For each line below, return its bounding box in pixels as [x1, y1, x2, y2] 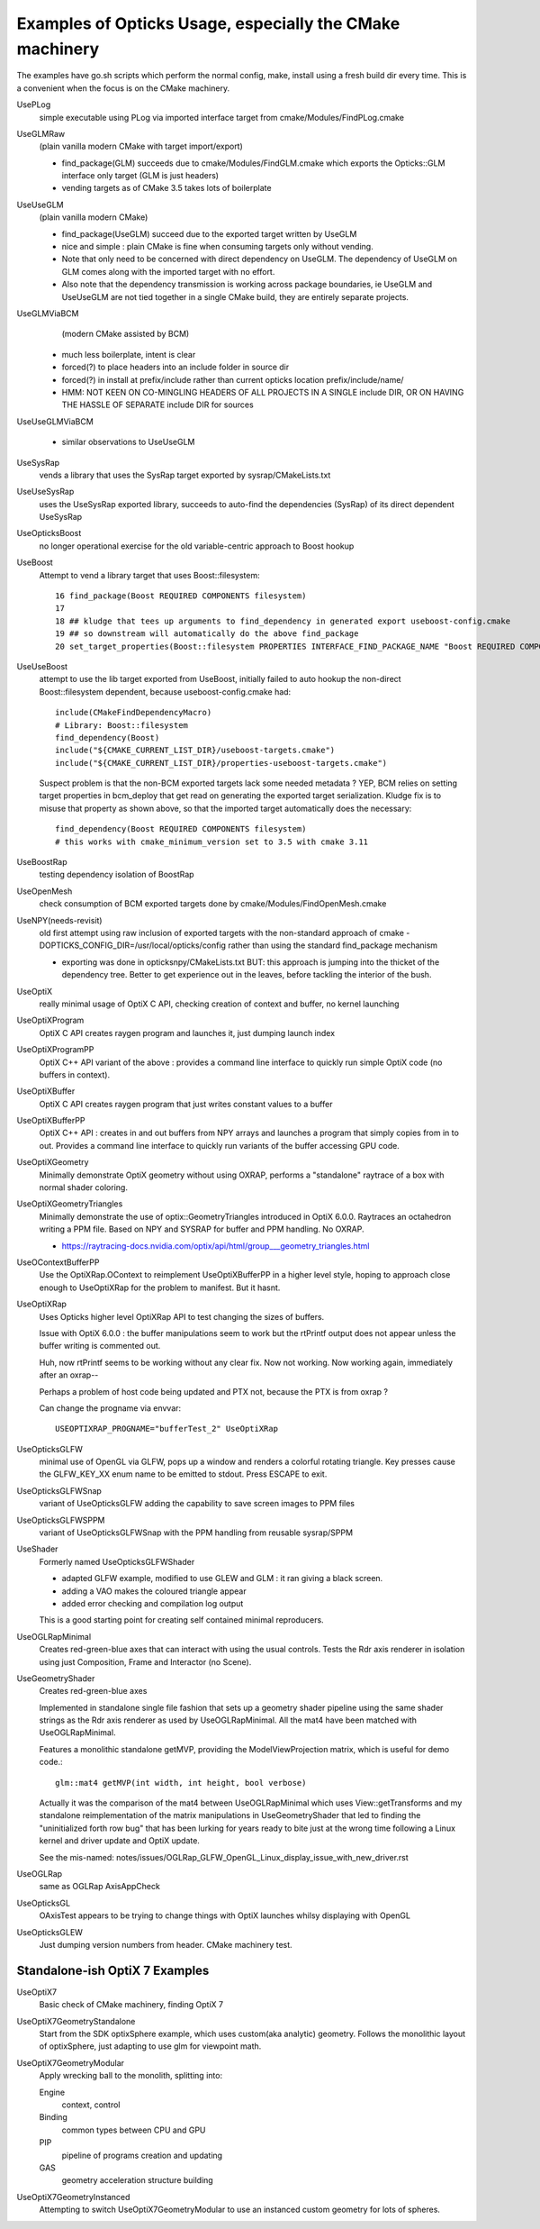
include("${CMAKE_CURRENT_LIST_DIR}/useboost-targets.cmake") [55, 745, 336, 756]
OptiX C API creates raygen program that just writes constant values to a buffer [39, 1098, 333, 1109]
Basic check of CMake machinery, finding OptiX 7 [39, 1999, 224, 2010]
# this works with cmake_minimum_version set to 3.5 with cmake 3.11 [55, 836, 369, 847]
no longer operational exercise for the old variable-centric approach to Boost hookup [39, 541, 355, 551]
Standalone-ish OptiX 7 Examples [16, 1962, 210, 1978]
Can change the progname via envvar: [39, 1402, 182, 1414]
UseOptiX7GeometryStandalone [16, 2015, 136, 2026]
